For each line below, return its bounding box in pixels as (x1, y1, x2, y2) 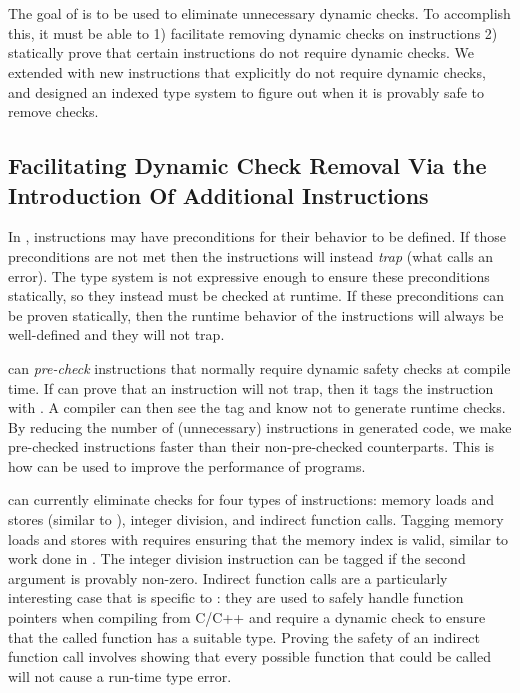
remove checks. (8, 101, 99, 122)
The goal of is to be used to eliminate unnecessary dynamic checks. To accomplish (8, 3, 511, 24)
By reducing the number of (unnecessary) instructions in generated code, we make (8, 416, 512, 437)
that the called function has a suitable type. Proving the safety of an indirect (8, 626, 480, 647)
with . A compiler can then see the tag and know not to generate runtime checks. (8, 397, 506, 418)
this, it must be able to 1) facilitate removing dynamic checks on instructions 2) (8, 22, 498, 43)
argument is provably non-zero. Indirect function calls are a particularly (8, 567, 448, 588)
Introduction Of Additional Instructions (8, 179, 429, 210)
